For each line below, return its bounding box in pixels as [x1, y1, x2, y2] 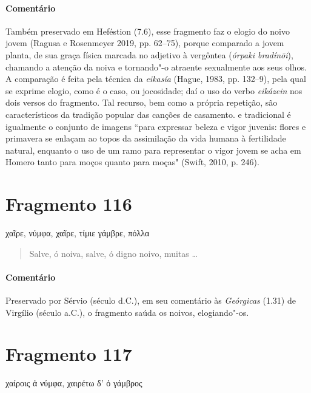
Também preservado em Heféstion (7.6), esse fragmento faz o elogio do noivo [5, 24, 290, 37]
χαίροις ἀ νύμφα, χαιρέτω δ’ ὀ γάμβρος [5, 377, 142, 389]
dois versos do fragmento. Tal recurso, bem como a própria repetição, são [5, 96, 278, 109]
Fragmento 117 [5, 341, 132, 366]
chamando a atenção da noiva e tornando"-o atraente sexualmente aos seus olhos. [5, 60, 307, 73]
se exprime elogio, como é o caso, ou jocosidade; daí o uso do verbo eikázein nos [5, 84, 303, 97]
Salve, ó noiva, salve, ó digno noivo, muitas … [29, 247, 198, 259]
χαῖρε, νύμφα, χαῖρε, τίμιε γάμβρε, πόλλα [5, 227, 150, 239]
